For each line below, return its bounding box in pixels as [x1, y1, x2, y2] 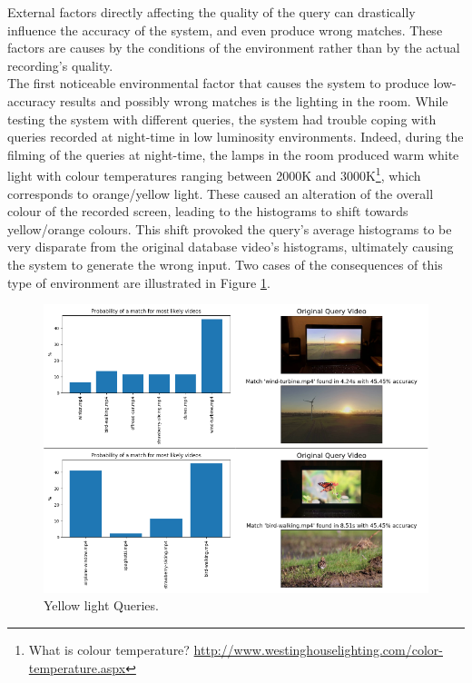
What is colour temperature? [28, 640, 190, 659]
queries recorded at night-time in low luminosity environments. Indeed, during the [7, 127, 464, 146]
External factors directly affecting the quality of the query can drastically [7, 3, 416, 21]
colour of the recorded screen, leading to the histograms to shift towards [7, 202, 408, 221]
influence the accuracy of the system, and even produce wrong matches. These [7, 20, 443, 39]
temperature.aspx [28, 658, 126, 677]
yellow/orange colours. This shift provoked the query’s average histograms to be [7, 219, 452, 238]
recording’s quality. [7, 55, 113, 74]
